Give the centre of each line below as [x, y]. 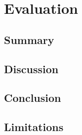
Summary [29, 39]
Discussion [31, 68]
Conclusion [33, 98]
